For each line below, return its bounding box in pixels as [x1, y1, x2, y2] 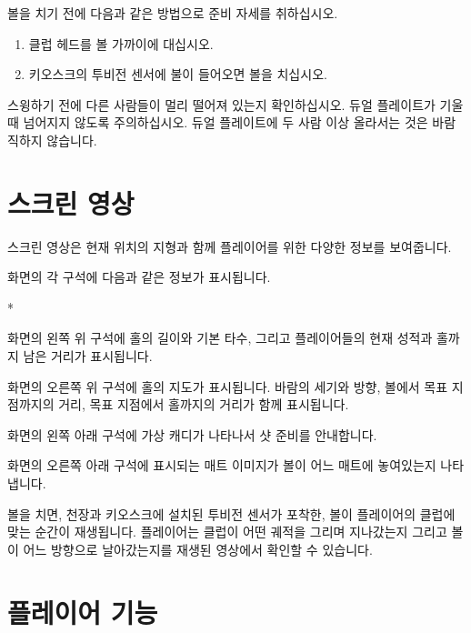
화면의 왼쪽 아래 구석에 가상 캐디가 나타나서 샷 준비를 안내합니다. [7, 425, 377, 444]
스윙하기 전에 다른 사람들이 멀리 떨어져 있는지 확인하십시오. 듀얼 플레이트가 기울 [7, 95, 464, 114]
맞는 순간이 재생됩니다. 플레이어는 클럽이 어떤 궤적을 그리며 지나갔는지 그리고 [7, 522, 447, 541]
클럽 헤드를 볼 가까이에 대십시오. [28, 34, 214, 53]
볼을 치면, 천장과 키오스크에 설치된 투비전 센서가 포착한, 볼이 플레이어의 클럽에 [7, 504, 456, 523]
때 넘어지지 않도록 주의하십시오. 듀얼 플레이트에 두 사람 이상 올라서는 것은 [7, 113, 428, 132]
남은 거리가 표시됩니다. [23, 347, 153, 366]
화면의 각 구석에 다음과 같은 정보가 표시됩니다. [7, 267, 271, 286]
